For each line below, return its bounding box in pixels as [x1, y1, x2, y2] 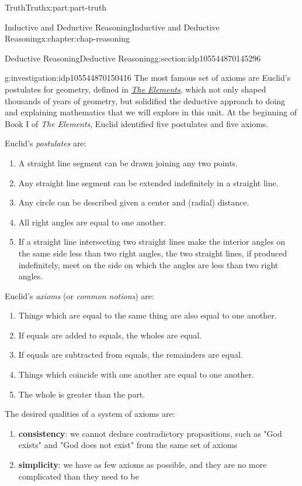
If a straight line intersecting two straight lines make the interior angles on [18, 235, 286, 248]
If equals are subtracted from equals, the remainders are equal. [18, 348, 243, 361]
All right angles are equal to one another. [18, 215, 166, 228]
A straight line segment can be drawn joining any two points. [18, 156, 238, 169]
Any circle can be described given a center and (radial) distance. [18, 196, 249, 208]
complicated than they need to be [18, 470, 139, 482]
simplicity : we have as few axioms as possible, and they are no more [18, 458, 267, 471]
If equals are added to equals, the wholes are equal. [18, 328, 202, 341]
